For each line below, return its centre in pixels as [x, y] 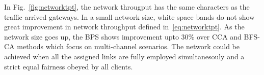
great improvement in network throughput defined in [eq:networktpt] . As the [124, 27]
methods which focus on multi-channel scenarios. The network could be [128, 46]
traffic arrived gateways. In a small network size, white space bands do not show [129, 16]
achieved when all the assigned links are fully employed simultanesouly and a [124, 56]
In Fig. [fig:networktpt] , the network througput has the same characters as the [127, 7]
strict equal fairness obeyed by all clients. [69, 66]
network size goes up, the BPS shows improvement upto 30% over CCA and [123, 36]
